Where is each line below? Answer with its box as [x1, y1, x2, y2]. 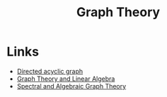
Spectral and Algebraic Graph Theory [16, 82, 127, 90]
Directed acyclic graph [16, 67, 83, 75]
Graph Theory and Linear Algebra [16, 75, 115, 83]
